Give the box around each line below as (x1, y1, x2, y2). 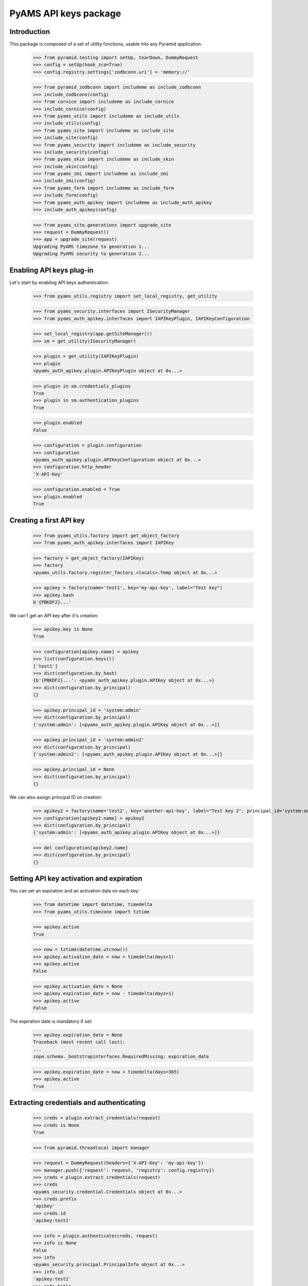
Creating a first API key (9, 516, 85, 525)
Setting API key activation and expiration (9, 874, 143, 883)
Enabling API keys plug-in (9, 265, 94, 275)
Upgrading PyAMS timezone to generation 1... (33, 243, 150, 249)
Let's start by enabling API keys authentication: (9, 279, 109, 285)
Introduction (9, 27, 50, 36)
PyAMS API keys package (9, 8, 122, 19)
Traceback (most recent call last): (33, 1039, 126, 1045)
